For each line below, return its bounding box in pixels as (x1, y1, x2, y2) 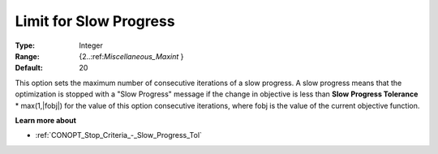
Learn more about (15, 115, 77, 125)
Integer (79, 41, 103, 50)
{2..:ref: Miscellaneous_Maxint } (79, 51, 184, 61)
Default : (15, 63, 44, 73)
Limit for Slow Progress (15, 12, 175, 30)
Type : (15, 41, 36, 50)
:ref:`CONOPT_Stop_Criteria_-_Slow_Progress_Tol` (35, 130, 203, 140)
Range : (15, 51, 40, 61)
